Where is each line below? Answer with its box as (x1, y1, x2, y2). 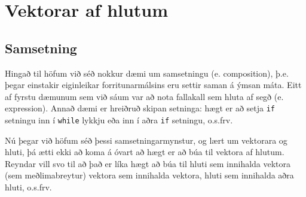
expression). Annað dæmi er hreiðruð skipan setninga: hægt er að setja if (5, 102, 276, 114)
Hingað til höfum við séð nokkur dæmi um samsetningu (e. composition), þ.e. (5, 66, 289, 79)
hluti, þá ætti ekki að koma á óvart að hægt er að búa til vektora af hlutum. (5, 146, 284, 158)
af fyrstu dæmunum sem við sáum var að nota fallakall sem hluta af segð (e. (5, 90, 284, 102)
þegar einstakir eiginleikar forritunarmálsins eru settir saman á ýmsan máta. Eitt (5, 78, 302, 91)
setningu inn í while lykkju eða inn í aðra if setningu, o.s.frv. (5, 114, 233, 126)
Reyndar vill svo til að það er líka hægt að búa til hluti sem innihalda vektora (5, 157, 291, 169)
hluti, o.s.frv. (5, 181, 52, 193)
